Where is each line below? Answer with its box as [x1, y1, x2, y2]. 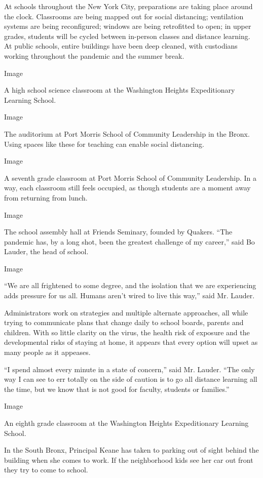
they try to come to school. [4, 464, 88, 475]
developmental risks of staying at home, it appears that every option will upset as [4, 337, 258, 347]
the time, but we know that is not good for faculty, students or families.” [4, 383, 230, 394]
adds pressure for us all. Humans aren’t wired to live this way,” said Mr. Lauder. [4, 290, 255, 301]
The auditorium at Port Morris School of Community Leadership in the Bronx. [4, 128, 250, 139]
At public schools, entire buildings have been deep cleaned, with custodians [4, 41, 238, 51]
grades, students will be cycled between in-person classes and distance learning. [4, 30, 250, 41]
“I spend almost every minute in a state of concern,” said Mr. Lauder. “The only [4, 364, 255, 374]
